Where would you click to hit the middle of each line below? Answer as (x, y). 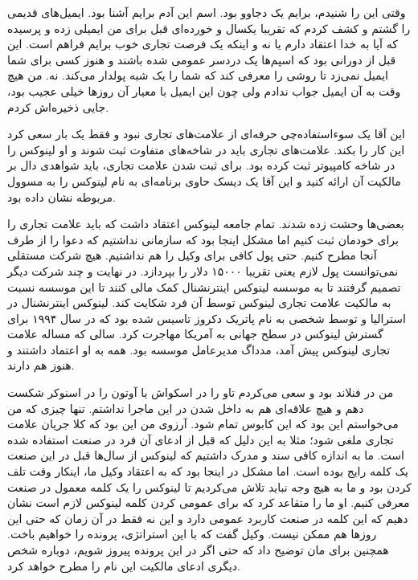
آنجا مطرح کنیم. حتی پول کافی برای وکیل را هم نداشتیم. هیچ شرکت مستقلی (192, 255)
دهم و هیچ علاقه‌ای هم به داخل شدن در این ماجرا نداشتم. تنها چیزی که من (186, 408)
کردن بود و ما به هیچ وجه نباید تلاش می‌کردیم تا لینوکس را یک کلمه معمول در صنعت (209, 486)
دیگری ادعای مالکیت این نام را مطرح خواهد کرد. (124, 565)
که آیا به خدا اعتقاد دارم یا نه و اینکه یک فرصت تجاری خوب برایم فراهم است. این (203, 44)
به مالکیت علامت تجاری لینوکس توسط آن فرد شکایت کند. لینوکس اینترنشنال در (199, 302)
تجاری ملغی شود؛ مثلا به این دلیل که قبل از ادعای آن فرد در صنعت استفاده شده (201, 439)
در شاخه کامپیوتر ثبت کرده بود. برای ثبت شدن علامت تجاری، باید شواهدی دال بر (201, 165)
